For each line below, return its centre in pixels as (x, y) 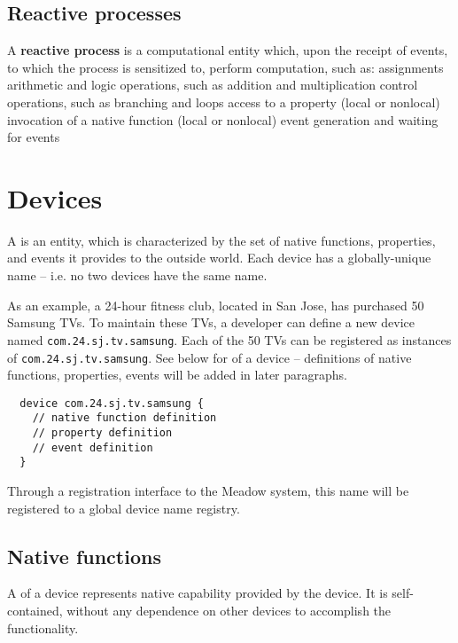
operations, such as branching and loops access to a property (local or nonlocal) (224, 102)
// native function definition (124, 418)
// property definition (102, 433)
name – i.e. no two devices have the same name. (137, 275)
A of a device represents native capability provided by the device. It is (198, 593)
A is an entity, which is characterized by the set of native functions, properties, (221, 240)
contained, (35, 611)
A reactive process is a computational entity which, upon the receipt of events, (228, 50)
